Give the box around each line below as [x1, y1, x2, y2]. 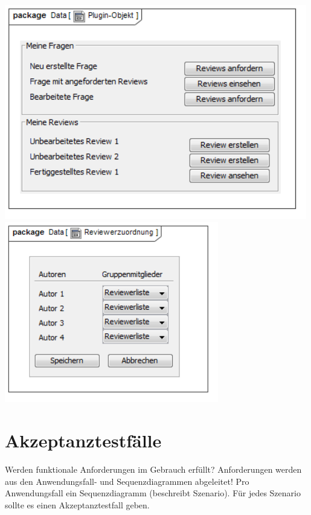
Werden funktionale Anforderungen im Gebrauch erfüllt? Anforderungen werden [5, 463, 302, 476]
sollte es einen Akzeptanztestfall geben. [5, 498, 150, 511]
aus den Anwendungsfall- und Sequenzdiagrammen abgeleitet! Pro [5, 475, 249, 487]
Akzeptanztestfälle [5, 428, 162, 453]
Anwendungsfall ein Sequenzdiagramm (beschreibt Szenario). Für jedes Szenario [5, 487, 301, 499]
